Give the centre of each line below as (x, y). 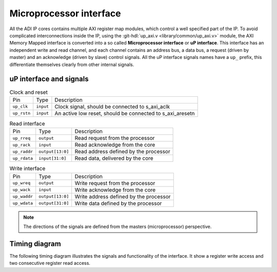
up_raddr (23, 151)
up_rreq (22, 138)
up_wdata (23, 203)
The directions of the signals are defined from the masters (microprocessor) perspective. (117, 226)
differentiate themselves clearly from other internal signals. (72, 65)
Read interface (27, 123)
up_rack (22, 145)
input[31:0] (53, 158)
